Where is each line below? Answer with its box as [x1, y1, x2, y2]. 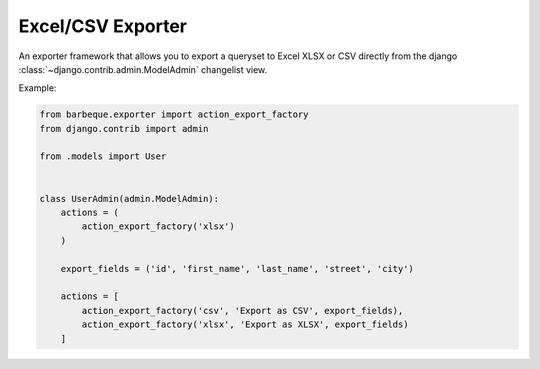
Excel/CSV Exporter [18, 15, 187, 37]
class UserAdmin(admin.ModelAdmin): [39, 193, 220, 204]
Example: [18, 82, 57, 94]
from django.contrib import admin [39, 123, 209, 134]
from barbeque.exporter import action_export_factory [39, 109, 309, 120]
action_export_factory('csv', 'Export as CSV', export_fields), [81, 305, 404, 316]
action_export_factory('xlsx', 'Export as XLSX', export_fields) [81, 319, 409, 330]
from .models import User [39, 151, 167, 162]
